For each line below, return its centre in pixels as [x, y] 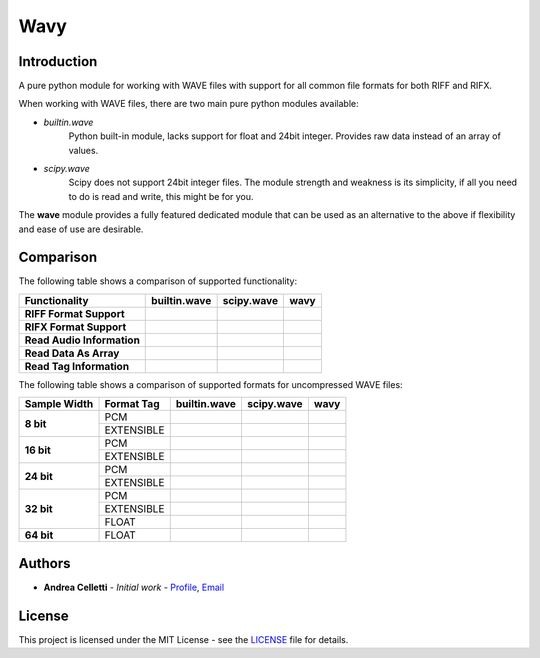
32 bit [39, 509]
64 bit [39, 535]
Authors [44, 563]
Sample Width [59, 404]
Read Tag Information [77, 366]
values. [83, 150]
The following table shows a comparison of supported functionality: [158, 281]
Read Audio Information [82, 340]
